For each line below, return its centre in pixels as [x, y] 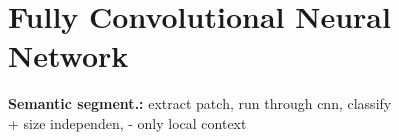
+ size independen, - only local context [127, 122]
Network [68, 55]
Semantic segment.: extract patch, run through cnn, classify [200, 103]
